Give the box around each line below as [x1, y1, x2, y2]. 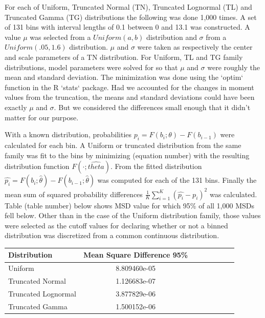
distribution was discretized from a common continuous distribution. [5, 230, 219, 241]
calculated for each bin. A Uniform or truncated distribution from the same [5, 139, 241, 150]
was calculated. [209, 188, 257, 199]
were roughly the [207, 61, 260, 72]
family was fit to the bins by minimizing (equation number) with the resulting [5, 150, 250, 160]
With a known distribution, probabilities [5, 129, 132, 140]
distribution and [146, 31, 197, 42]
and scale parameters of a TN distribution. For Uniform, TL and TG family [5, 51, 243, 62]
